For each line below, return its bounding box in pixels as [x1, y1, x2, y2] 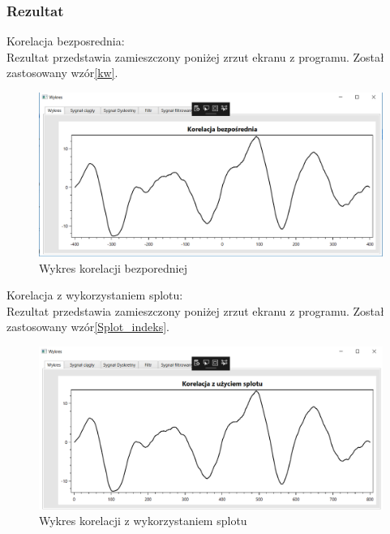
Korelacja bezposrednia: [6, 32, 125, 50]
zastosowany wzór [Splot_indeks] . [6, 318, 169, 335]
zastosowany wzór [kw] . [6, 64, 118, 81]
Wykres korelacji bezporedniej [39, 259, 187, 276]
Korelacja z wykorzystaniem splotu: [6, 286, 183, 304]
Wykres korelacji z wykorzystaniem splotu [39, 512, 247, 529]
